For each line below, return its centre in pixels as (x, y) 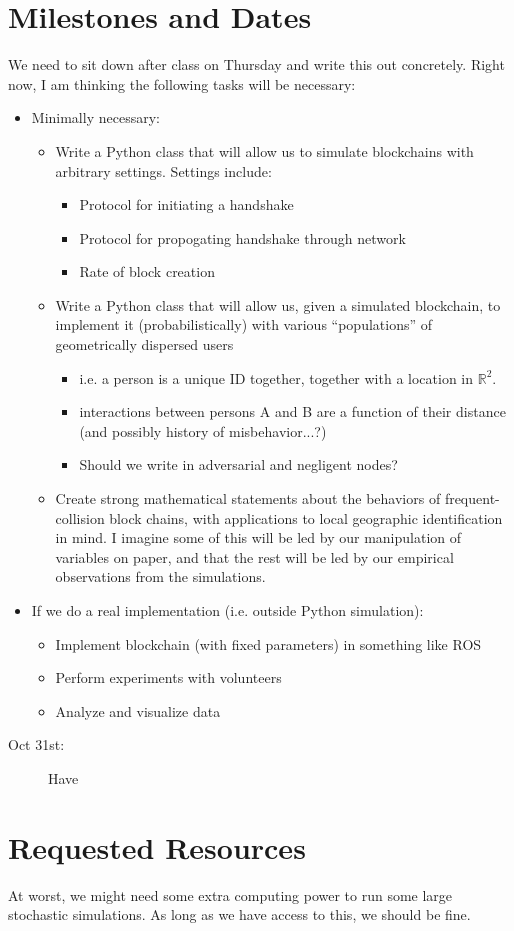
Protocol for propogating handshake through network (242, 237)
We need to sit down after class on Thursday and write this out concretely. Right (256, 64)
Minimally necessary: (95, 117)
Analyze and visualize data (138, 710)
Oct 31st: (36, 744)
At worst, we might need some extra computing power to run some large (230, 894)
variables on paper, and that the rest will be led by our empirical (254, 556)
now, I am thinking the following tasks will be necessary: (182, 83)
